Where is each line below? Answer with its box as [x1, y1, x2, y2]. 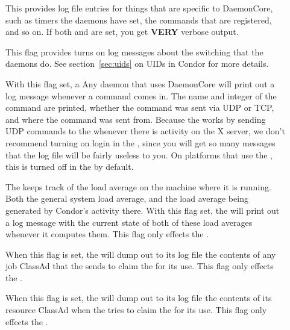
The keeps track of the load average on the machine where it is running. [5, 180, 271, 193]
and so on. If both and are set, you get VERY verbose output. [5, 25, 239, 38]
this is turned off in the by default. [5, 160, 134, 173]
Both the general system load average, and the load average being [5, 192, 248, 205]
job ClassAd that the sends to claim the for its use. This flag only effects [5, 260, 274, 272]
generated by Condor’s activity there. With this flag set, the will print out [5, 204, 280, 216]
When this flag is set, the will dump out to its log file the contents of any [5, 247, 276, 260]
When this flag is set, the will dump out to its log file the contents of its [5, 291, 272, 304]
